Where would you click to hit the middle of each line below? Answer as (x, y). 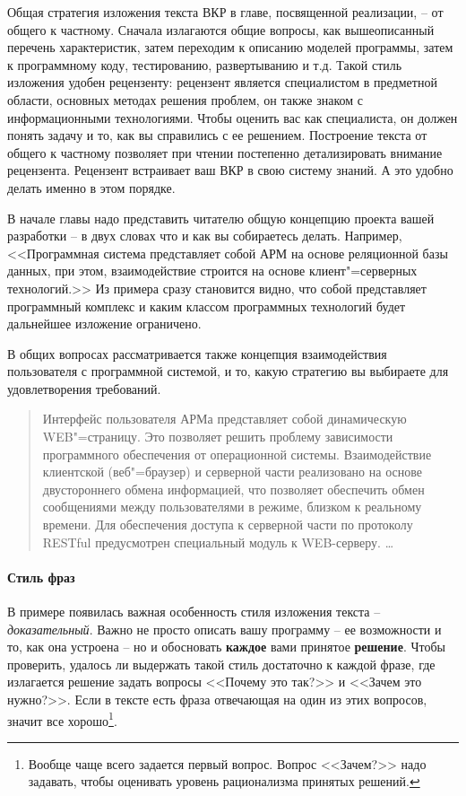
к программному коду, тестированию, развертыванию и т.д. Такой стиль (205, 64)
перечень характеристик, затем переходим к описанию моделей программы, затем (230, 47)
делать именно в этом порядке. (91, 187)
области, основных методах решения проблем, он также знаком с (185, 99)
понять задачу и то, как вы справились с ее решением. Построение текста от (217, 135)
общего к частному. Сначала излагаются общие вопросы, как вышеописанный (221, 29)
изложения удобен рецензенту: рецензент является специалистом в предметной (222, 82)
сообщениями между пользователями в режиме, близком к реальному (232, 507)
